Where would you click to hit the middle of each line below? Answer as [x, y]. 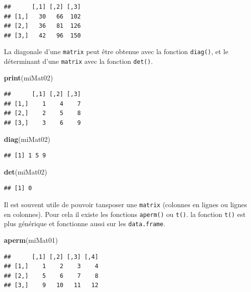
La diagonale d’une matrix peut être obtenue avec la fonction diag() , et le [116, 51]
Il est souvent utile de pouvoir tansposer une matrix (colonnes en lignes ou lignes [125, 204]
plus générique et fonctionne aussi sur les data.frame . [85, 224]
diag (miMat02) [27, 139]
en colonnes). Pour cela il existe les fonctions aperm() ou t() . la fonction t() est [125, 214]
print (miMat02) [29, 77]
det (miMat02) [26, 171]
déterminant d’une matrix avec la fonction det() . [78, 61]
